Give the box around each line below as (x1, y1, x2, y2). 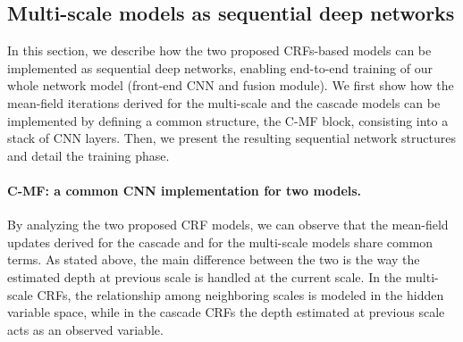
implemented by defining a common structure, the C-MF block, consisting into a (7, 111, 449, 129)
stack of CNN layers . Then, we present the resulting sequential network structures (7, 129, 457, 147)
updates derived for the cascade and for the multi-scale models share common (7, 232, 434, 251)
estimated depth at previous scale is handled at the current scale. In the (7, 267, 402, 286)
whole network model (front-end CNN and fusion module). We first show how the (7, 76, 454, 95)
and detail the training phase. (7, 146, 170, 164)
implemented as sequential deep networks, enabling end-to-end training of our (7, 58, 433, 77)
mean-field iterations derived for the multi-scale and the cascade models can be (7, 93, 441, 112)
